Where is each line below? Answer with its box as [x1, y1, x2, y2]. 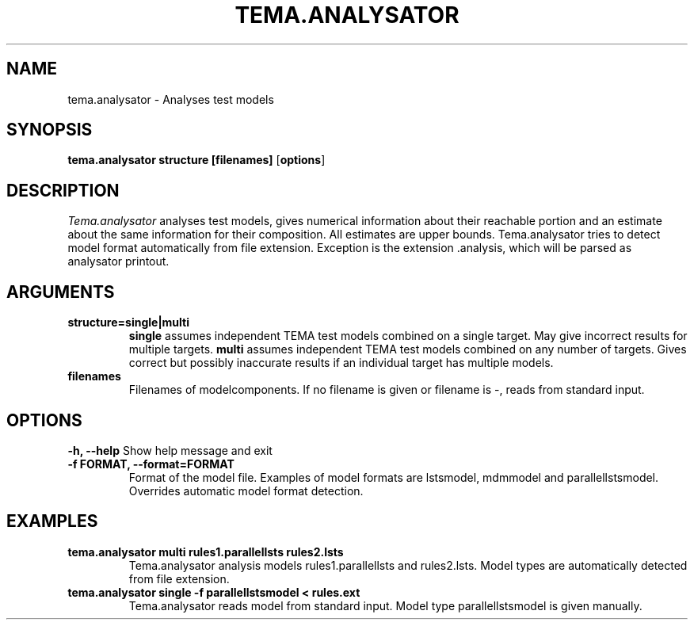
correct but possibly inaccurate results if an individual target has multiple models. [128, 356, 554, 370]
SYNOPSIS [6, 120, 93, 140]
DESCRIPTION [6, 180, 120, 200]
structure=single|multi [67, 315, 190, 330]
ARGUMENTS [6, 281, 115, 302]
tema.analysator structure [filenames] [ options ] [67, 153, 326, 167]
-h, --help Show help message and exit [67, 443, 273, 457]
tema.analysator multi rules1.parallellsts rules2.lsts [67, 544, 344, 559]
